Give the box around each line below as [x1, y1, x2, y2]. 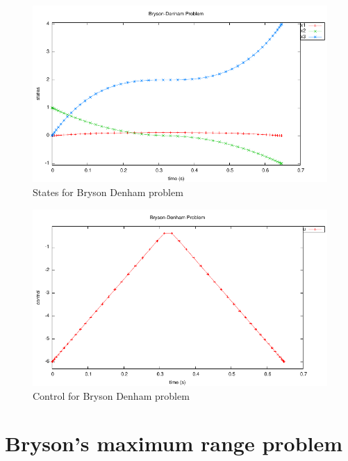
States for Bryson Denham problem [33, 184, 183, 199]
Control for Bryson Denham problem [33, 388, 190, 403]
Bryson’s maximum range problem [5, 429, 343, 458]
